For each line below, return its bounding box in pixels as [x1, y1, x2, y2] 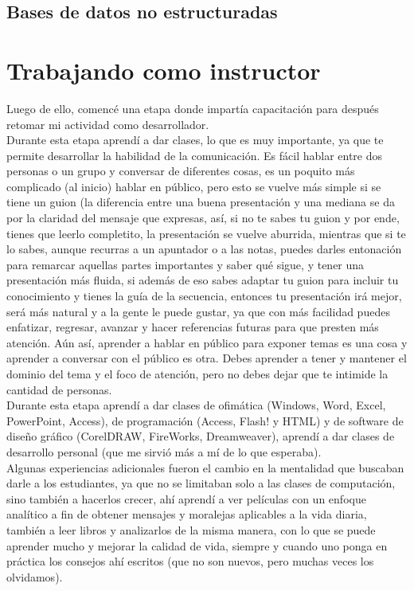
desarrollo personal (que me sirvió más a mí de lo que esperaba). [6, 443, 322, 460]
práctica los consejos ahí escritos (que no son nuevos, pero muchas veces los [6, 553, 374, 569]
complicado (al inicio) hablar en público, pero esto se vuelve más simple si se [6, 178, 381, 194]
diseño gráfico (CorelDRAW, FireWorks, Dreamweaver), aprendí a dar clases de [6, 428, 395, 444]
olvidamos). [6, 568, 63, 585]
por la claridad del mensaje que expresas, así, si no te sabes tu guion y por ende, [6, 209, 400, 226]
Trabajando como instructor [6, 53, 321, 86]
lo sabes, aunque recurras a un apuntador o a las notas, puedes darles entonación [6, 241, 402, 257]
